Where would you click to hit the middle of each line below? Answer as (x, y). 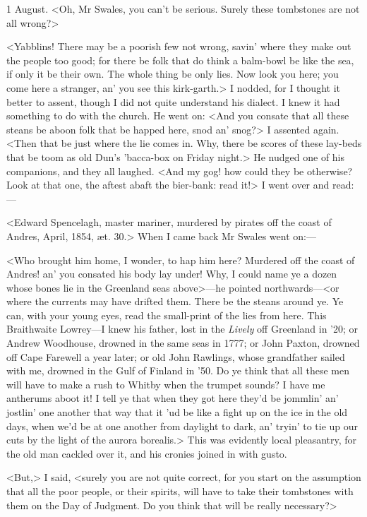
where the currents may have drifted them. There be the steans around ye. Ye (175, 301)
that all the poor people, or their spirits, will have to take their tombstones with (180, 491)
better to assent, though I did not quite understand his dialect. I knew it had (173, 101)
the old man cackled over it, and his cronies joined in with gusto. (147, 453)
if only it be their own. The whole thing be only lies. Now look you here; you (173, 74)
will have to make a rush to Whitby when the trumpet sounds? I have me (166, 384)
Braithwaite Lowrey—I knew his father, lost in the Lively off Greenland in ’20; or (182, 329)
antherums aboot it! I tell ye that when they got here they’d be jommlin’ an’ (173, 398)
